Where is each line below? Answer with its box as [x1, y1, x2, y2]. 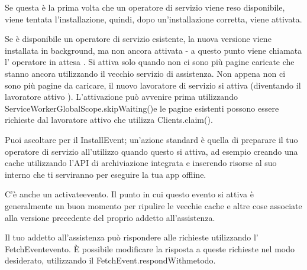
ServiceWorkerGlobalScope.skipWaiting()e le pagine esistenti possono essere [5, 102, 279, 114]
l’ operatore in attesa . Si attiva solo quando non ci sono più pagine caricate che [5, 56, 295, 68]
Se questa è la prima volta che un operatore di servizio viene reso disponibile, [5, 1, 285, 13]
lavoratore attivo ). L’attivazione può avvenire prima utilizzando [5, 90, 238, 103]
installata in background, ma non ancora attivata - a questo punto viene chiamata [5, 44, 302, 56]
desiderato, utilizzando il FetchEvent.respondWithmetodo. [5, 254, 216, 266]
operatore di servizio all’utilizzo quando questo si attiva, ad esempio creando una [5, 145, 298, 157]
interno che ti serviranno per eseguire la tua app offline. [5, 168, 206, 180]
